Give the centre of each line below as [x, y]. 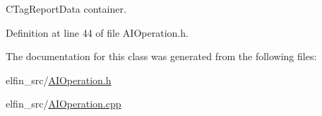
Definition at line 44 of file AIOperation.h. [97, 32]
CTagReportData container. [66, 8]
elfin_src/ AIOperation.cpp [64, 104]
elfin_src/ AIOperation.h [59, 80]
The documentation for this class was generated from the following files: [161, 56]
